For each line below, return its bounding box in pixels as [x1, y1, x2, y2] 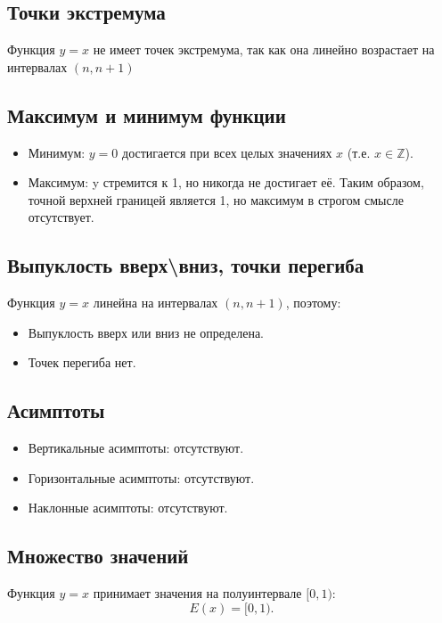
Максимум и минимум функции [7, 101, 286, 128]
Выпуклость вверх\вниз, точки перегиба [7, 251, 364, 279]
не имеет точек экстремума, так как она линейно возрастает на [93, 40, 435, 59]
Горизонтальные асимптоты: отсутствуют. [28, 468, 255, 487]
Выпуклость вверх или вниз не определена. [28, 323, 265, 341]
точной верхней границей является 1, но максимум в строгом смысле [28, 190, 404, 209]
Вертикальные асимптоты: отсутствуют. [28, 439, 244, 457]
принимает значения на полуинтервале [93, 584, 302, 603]
